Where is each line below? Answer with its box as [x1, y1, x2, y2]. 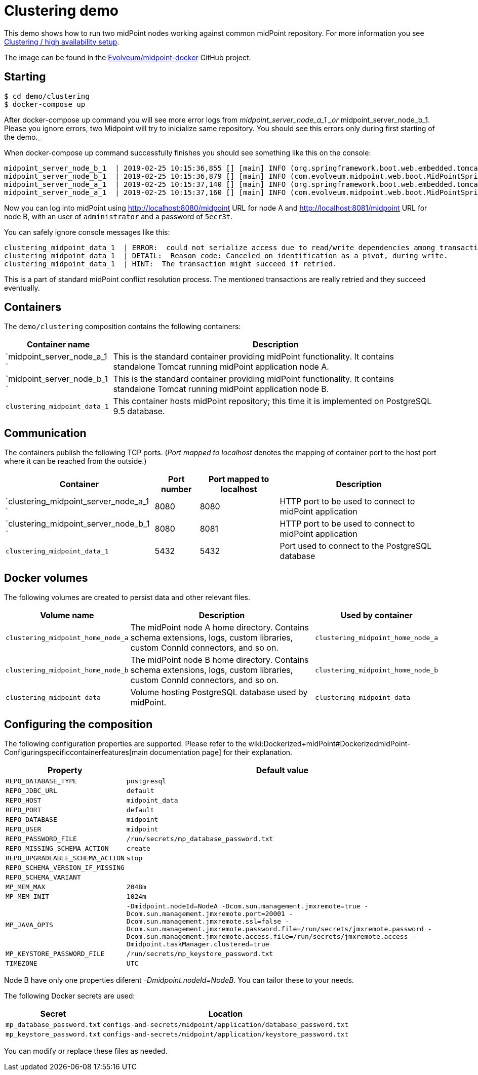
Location [208, 1008, 243, 1019]
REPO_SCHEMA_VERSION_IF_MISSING [6, 863, 125, 871]
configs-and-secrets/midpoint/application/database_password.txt [102, 1020, 349, 1028]
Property [48, 765, 83, 775]
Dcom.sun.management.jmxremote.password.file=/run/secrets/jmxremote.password [126, 925, 424, 933]
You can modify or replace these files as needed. [4, 1046, 168, 1055]
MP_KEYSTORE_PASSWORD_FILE [6, 949, 105, 958]
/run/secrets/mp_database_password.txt [126, 834, 273, 843]
